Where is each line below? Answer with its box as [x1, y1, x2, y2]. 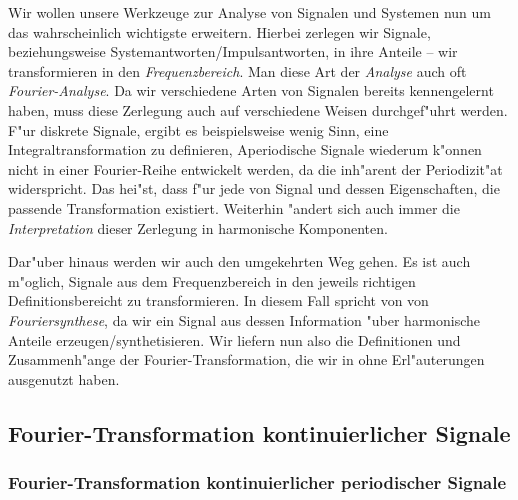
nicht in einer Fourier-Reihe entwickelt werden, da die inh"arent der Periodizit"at [8, 158, 503, 179]
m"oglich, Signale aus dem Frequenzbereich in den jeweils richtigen [8, 270, 416, 291]
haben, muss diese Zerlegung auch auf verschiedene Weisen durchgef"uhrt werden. [8, 99, 508, 120]
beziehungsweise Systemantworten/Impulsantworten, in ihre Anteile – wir [8, 41, 458, 62]
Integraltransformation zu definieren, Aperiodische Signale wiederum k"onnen [8, 139, 482, 160]
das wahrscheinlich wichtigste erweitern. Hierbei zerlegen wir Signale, [8, 21, 431, 42]
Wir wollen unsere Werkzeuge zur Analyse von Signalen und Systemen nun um [8, 2, 492, 22]
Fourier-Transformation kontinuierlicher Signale [8, 417, 511, 448]
